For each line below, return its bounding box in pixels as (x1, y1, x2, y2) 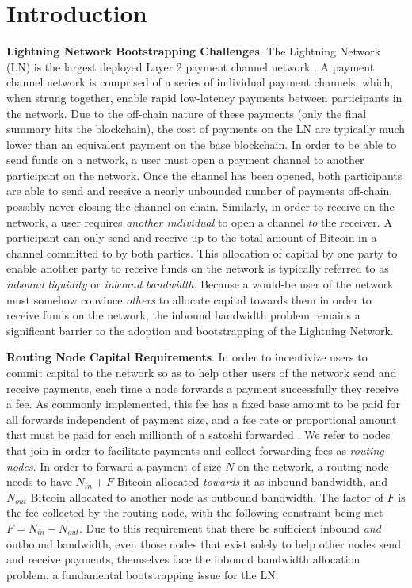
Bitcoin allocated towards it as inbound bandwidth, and (116, 473, 388, 490)
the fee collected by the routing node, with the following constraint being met (6, 504, 383, 521)
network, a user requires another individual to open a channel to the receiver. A (6, 213, 392, 230)
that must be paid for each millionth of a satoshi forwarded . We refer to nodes (6, 426, 391, 443)
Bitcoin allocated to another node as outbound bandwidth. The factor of (30, 488, 383, 505)
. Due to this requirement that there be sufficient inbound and (79, 519, 381, 536)
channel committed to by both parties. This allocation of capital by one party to (6, 244, 398, 261)
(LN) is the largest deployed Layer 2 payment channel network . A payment (6, 58, 375, 74)
